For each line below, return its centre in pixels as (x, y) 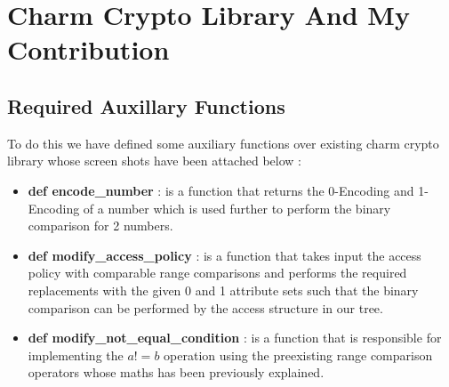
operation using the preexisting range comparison (298, 355)
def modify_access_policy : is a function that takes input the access (224, 255)
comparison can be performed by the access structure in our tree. (205, 307)
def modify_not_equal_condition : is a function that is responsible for (235, 338)
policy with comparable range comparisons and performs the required (217, 273)
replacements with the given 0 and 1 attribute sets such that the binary (223, 290)
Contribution (88, 49)
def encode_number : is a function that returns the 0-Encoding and (221, 190)
